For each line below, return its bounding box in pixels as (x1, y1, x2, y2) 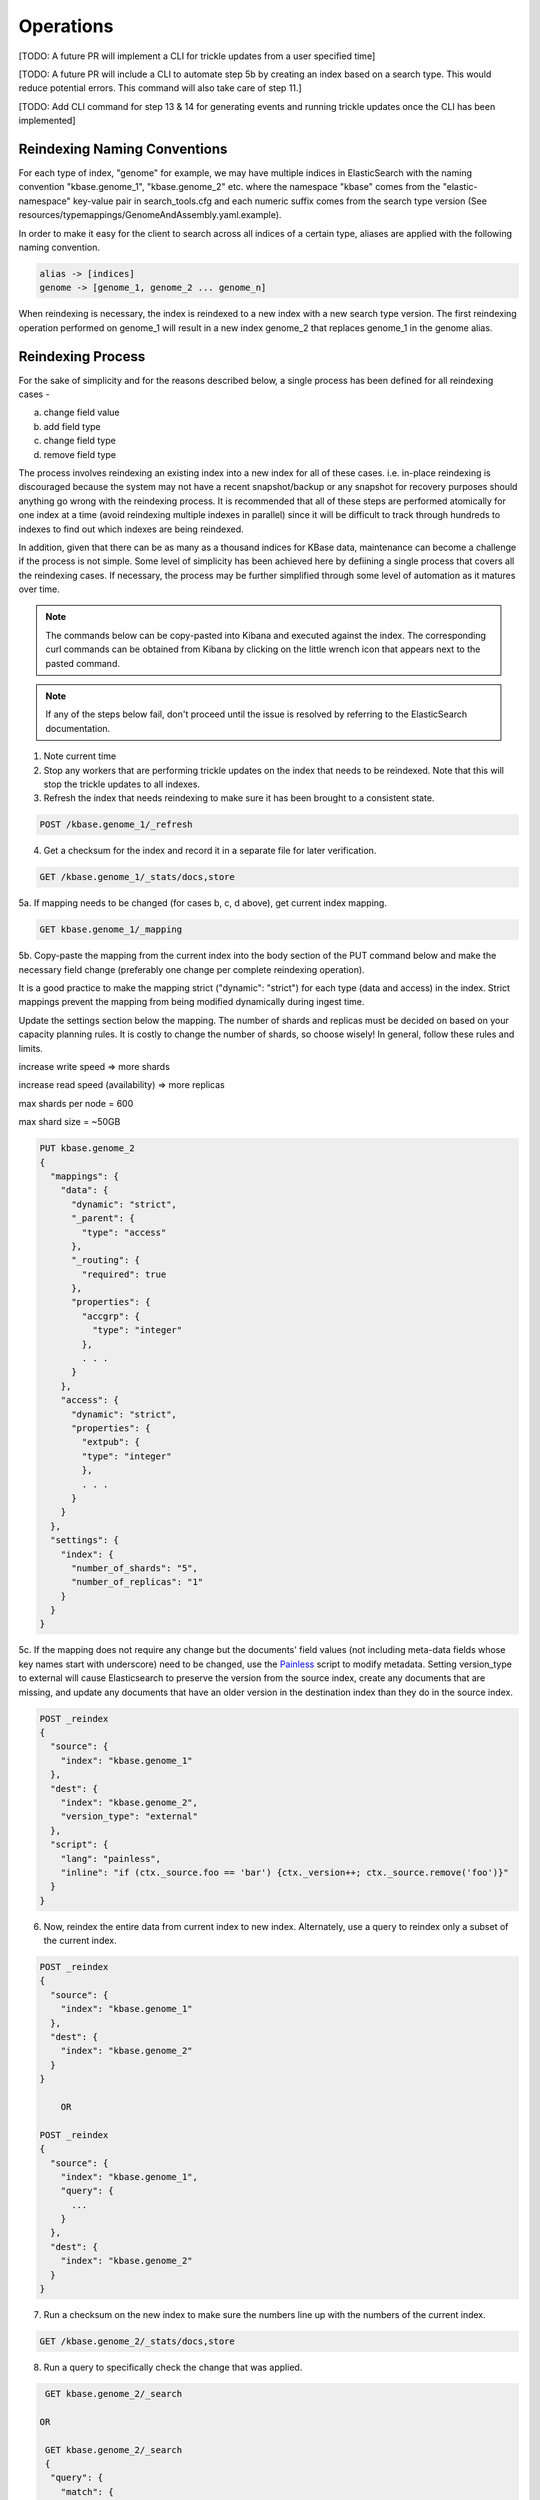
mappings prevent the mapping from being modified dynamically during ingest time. (18, 996, 365, 1008)
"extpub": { (81, 1436, 140, 1448)
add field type (43, 420, 102, 432)
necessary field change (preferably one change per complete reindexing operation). (18, 963, 365, 975)
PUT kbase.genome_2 (39, 1143, 135, 1154)
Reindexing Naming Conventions (18, 140, 228, 157)
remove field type (43, 448, 117, 460)
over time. (18, 583, 60, 595)
